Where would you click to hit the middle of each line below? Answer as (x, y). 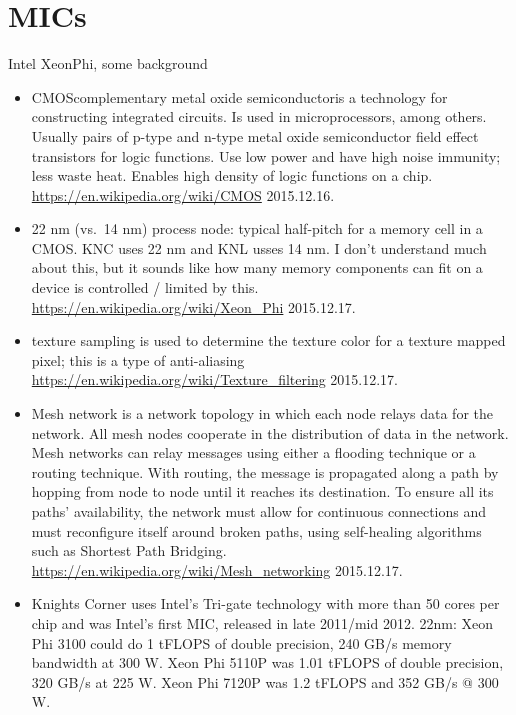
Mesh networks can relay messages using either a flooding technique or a (253, 452)
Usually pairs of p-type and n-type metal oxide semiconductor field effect (255, 135)
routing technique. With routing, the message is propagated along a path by (265, 471)
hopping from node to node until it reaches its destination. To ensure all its (262, 491)
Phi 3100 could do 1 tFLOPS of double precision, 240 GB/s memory (241, 642)
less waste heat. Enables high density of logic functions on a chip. (232, 175)
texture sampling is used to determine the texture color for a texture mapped (268, 340)
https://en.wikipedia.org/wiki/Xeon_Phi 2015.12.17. (193, 306)
